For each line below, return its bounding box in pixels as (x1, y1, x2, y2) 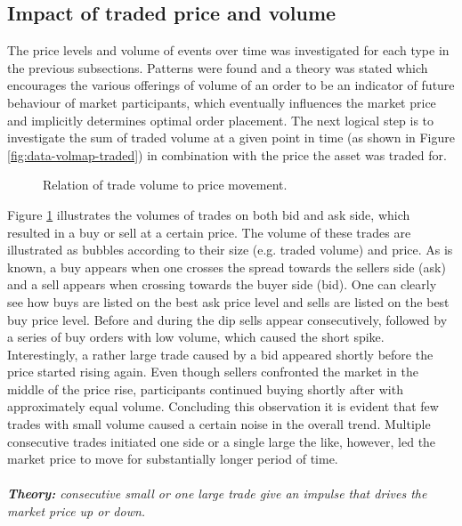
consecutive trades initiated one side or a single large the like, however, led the (7, 432, 436, 450)
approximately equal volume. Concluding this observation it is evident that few (7, 397, 439, 416)
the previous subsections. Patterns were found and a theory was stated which (7, 58, 428, 77)
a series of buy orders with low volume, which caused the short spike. (7, 328, 385, 346)
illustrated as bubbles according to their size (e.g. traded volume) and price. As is (7, 240, 453, 259)
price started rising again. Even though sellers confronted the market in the (7, 362, 418, 381)
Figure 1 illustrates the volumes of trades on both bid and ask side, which (7, 205, 410, 223)
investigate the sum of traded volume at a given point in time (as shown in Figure (7, 128, 456, 147)
